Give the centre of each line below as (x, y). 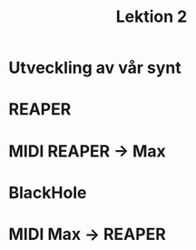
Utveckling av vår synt (95, 68)
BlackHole (48, 192)
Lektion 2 (152, 17)
